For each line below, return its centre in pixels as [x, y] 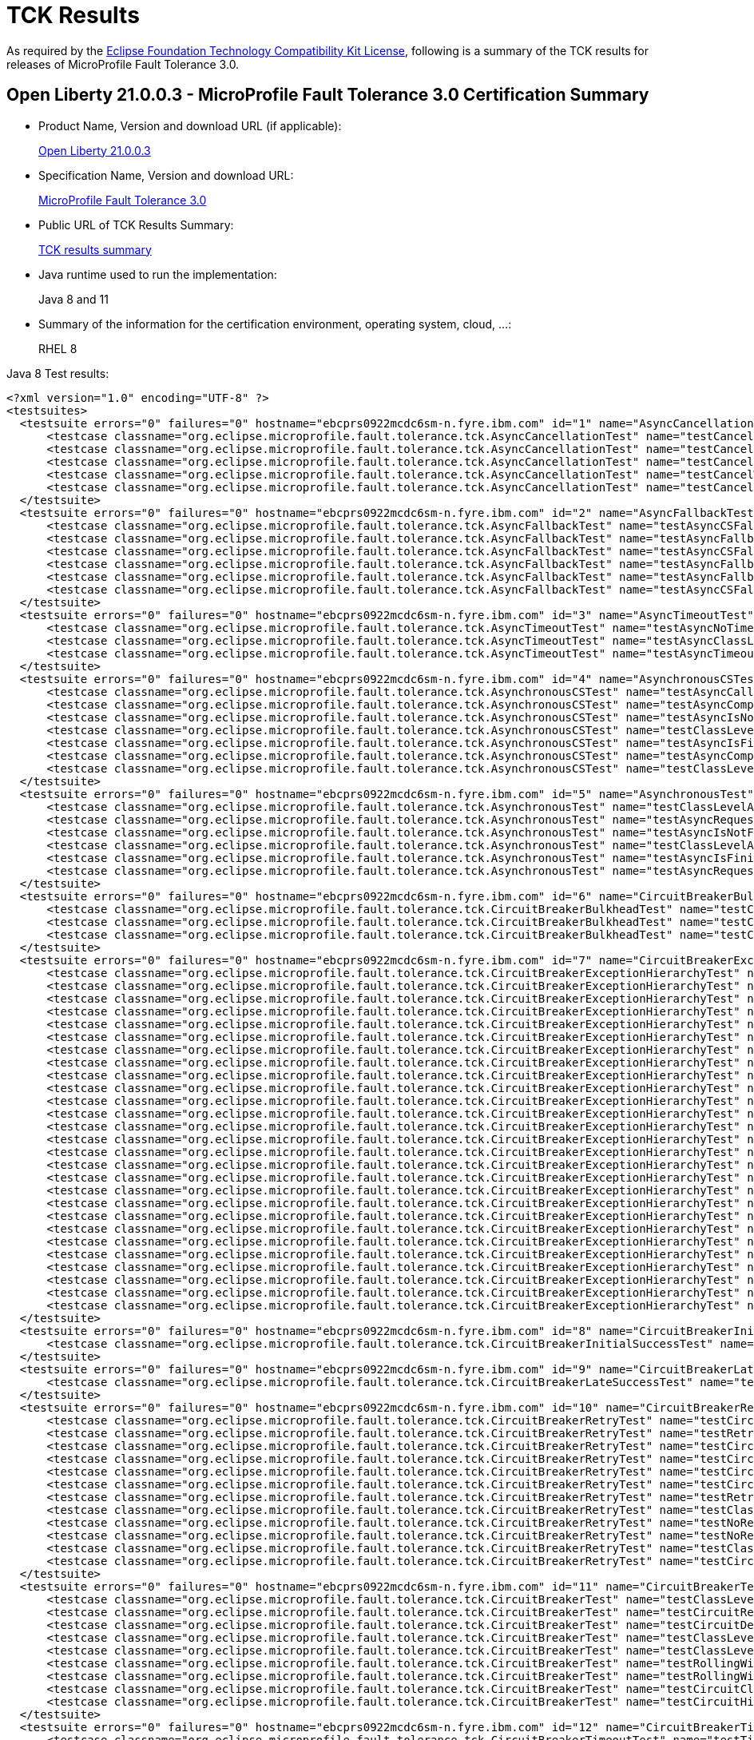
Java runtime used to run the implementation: [158, 274]
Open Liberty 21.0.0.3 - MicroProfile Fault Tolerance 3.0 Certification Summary [328, 95]
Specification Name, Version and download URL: [166, 175]
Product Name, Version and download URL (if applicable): [190, 125]
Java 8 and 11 [73, 299]
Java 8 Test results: [58, 373]
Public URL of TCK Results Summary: [136, 224]
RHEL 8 [58, 348]
